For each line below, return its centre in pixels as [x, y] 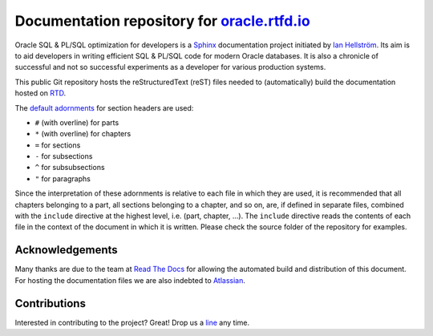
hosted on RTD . [40, 93]
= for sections [58, 145]
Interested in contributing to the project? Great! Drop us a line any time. [132, 322]
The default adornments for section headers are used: [104, 107]
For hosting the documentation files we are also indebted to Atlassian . [130, 280]
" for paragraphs [63, 178]
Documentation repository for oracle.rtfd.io [162, 21]
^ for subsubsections [70, 168]
